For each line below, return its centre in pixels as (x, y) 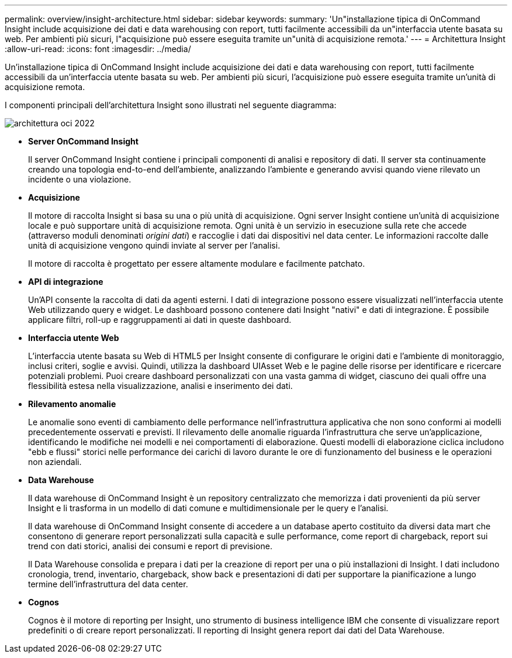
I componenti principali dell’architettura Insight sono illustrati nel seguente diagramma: (171, 105)
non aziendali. (55, 462)
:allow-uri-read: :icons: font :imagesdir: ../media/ (98, 49)
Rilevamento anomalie (72, 404)
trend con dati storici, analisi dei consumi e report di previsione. (150, 546)
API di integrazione (66, 282)
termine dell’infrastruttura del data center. (108, 584)
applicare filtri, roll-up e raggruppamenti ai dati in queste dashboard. (160, 320)
